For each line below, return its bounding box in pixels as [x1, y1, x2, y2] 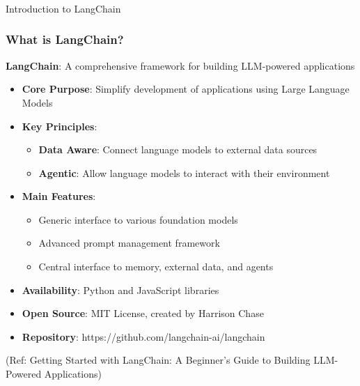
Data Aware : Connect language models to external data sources [38, 142, 318, 157]
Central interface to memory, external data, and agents [38, 259, 274, 274]
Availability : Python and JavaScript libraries [22, 282, 219, 297]
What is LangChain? [6, 31, 124, 48]
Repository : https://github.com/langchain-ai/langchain [22, 329, 265, 343]
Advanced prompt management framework [38, 236, 220, 250]
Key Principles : [22, 118, 97, 133]
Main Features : [22, 189, 96, 203]
